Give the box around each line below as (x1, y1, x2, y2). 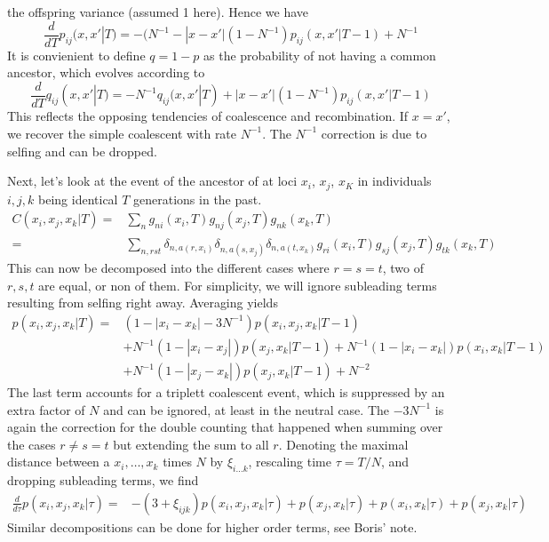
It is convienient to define (7, 45, 146, 64)
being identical (38, 189, 118, 208)
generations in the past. (133, 189, 262, 208)
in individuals (357, 171, 432, 190)
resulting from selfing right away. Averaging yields (7, 293, 278, 312)
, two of (382, 259, 424, 277)
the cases (7, 434, 56, 453)
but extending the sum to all (113, 434, 269, 453)
